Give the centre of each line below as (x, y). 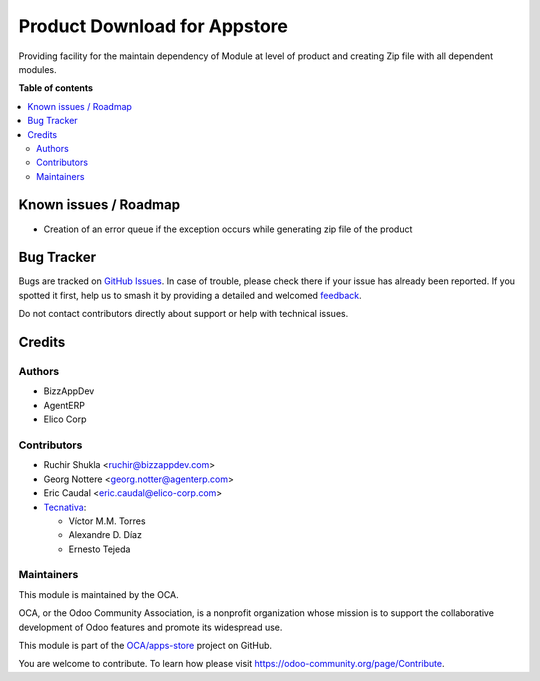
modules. (37, 69)
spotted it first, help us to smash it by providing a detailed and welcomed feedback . (190, 295)
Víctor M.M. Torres (107, 521)
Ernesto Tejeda (99, 549)
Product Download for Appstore (153, 26)
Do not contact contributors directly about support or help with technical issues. (183, 314)
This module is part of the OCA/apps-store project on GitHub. (145, 645)
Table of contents (56, 88)
